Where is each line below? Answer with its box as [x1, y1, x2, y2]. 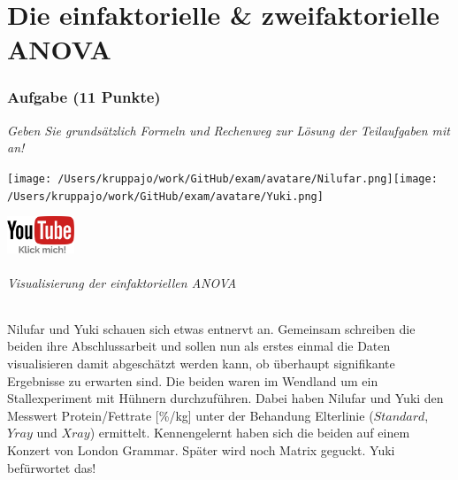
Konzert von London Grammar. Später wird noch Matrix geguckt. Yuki [7, 441, 395, 460]
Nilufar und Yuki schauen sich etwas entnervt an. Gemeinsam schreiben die [7, 319, 416, 337]
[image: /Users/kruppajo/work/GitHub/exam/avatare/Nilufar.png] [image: [7, 172, 438, 185]
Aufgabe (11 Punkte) [7, 86, 161, 108]
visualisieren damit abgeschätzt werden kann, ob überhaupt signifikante [7, 354, 395, 373]
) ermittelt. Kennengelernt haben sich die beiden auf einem [89, 423, 410, 442]
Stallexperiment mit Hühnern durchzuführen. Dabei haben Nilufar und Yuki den [7, 389, 444, 407]
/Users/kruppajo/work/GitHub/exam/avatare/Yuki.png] [7, 190, 324, 203]
